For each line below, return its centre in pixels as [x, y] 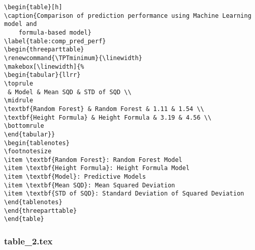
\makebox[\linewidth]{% [44, 66]
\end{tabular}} [30, 134]
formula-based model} [55, 32]
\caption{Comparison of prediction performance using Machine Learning [128, 16]
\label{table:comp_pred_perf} [55, 41]
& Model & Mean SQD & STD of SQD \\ [70, 92]
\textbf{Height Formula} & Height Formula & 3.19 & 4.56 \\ [108, 117]
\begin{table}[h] [33, 7]
